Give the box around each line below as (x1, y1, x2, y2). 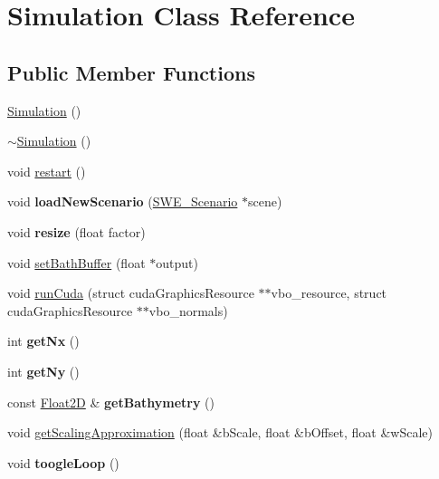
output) (156, 253, 198, 272)
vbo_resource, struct (271, 283, 387, 302)
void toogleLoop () (7, 453, 119, 472)
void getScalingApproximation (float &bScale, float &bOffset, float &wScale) (7, 423, 433, 442)
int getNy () (7, 361, 80, 380)
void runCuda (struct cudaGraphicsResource (7, 283, 254, 302)
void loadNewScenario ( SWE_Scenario (7, 192, 238, 211)
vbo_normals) (148, 301, 228, 320)
